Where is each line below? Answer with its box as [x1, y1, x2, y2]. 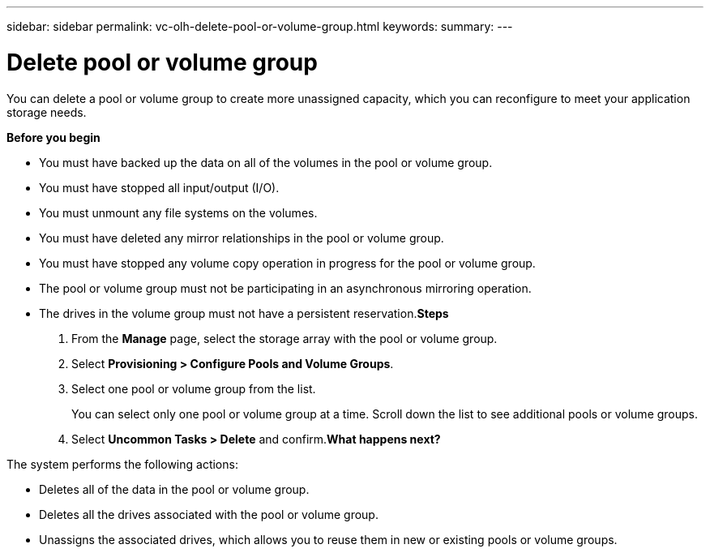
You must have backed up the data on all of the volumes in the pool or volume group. [39, 155, 493, 169]
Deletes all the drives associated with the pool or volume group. [39, 507, 379, 521]
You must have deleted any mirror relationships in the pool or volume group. [39, 230, 444, 245]
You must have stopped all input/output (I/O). [39, 180, 280, 195]
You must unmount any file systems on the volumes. [39, 205, 318, 220]
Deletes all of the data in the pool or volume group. [39, 482, 310, 496]
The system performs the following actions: [6, 457, 238, 471]
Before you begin [6, 130, 101, 144]
